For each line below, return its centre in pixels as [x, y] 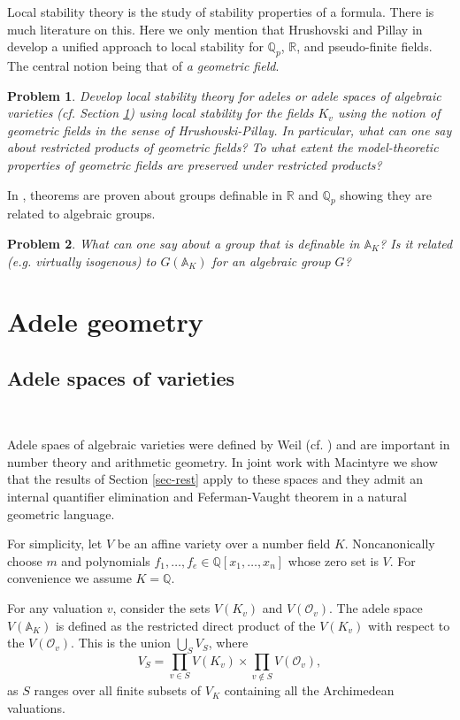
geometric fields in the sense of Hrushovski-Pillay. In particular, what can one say [230, 130]
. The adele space [376, 608]
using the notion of [389, 113]
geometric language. [61, 513]
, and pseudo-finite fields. [364, 46]
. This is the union [121, 643]
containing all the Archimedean [309, 690]
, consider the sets [161, 608]
